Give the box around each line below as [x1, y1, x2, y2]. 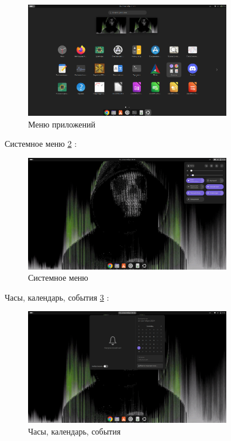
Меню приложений [28, 118, 95, 130]
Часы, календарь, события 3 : [5, 291, 109, 303]
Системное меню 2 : [5, 137, 77, 150]
